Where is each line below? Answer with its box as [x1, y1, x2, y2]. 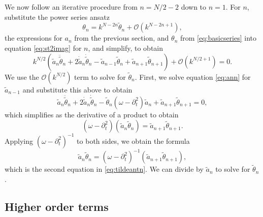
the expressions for [5, 33, 62, 43]
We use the [5, 71, 39, 82]
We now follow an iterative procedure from [5, 2, 138, 12]
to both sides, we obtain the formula [77, 135, 190, 146]
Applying [5, 135, 34, 146]
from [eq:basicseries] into [180, 33, 257, 43]
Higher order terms [5, 199, 109, 214]
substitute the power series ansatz [5, 11, 110, 22]
